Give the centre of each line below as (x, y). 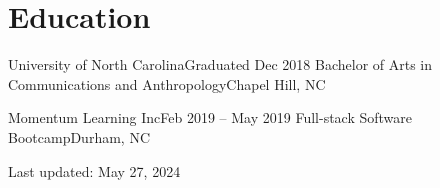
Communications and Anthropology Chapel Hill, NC (167, 83)
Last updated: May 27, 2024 (94, 170)
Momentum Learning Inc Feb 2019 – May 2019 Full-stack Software (210, 117)
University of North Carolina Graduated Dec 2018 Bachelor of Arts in (220, 64)
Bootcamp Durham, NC (79, 136)
